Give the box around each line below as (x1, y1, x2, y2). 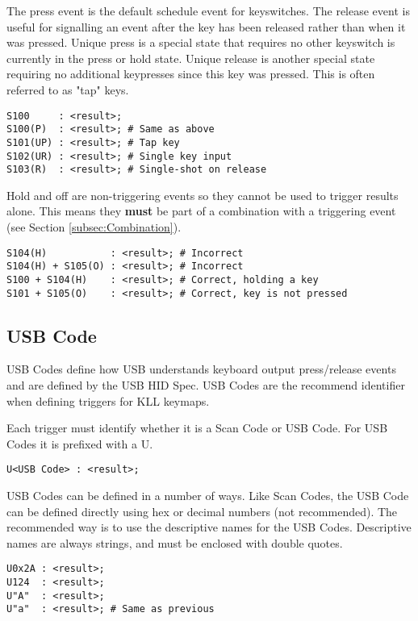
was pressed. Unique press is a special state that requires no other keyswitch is (6, 34, 395, 51)
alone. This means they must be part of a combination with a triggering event (6, 202, 396, 219)
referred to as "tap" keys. (6, 81, 129, 98)
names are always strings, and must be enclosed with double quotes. (6, 534, 343, 551)
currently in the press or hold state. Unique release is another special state (6, 49, 375, 66)
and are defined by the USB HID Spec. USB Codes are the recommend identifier (6, 377, 405, 394)
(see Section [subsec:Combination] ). (6, 219, 182, 235)
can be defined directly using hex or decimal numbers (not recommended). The (6, 502, 398, 519)
